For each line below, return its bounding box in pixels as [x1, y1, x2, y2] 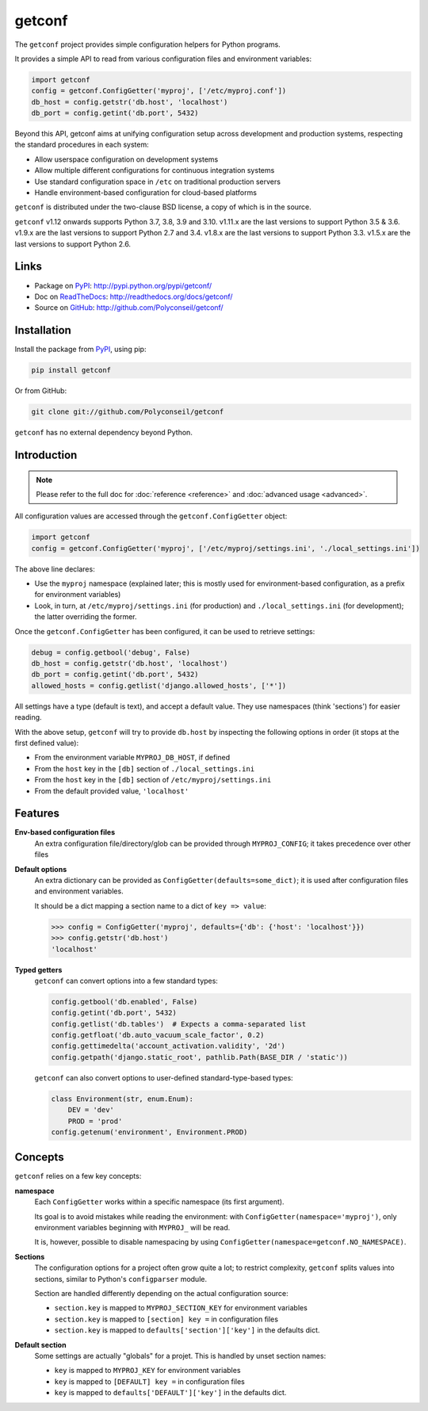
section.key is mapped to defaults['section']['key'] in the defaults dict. [54, 1325, 320, 1335]
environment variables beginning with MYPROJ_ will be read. [34, 1223, 231, 1233]
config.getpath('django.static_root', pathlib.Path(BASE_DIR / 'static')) [51, 1053, 349, 1061]
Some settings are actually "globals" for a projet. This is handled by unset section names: [34, 1351, 327, 1360]
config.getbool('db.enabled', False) [51, 997, 198, 1006]
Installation [14, 323, 71, 337]
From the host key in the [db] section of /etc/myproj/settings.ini [34, 775, 272, 785]
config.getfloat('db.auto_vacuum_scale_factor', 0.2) [51, 1031, 265, 1040]
